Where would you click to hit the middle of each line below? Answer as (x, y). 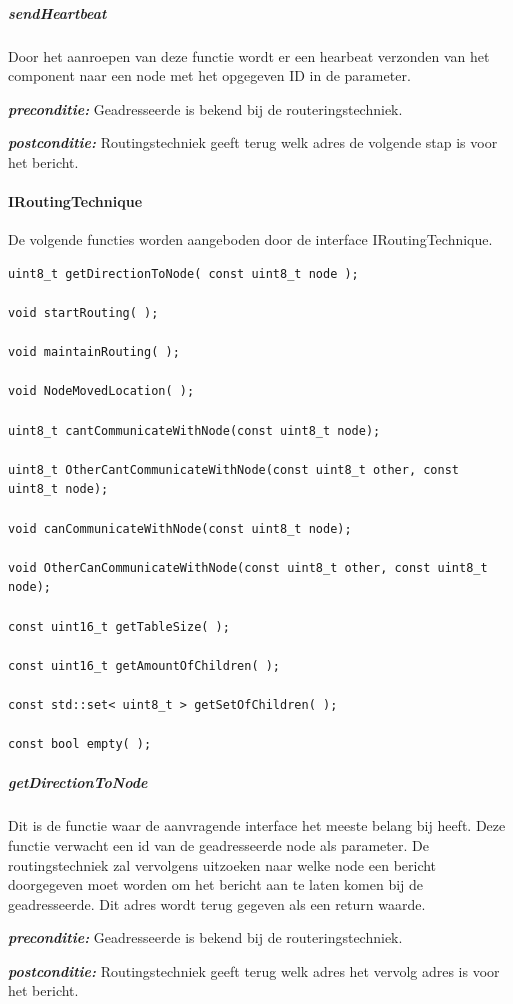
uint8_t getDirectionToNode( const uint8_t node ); (183, 273)
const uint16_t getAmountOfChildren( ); (144, 665)
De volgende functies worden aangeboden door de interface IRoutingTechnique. (250, 239)
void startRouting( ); (83, 313)
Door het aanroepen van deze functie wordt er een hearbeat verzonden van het (249, 55)
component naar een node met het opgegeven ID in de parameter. (209, 75)
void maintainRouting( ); (94, 352)
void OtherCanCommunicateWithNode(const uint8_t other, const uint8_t (248, 567)
